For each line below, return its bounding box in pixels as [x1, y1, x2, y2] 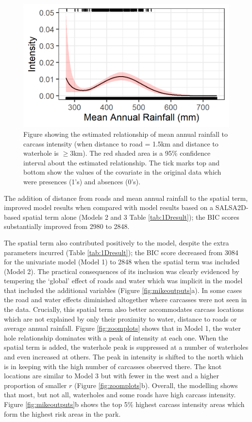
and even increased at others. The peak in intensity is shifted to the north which [4, 352, 244, 362]
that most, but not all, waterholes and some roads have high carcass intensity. [4, 390, 236, 400]
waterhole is [23, 148, 59, 158]
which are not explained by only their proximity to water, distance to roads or [4, 313, 237, 324]
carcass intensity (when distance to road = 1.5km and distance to [23, 138, 218, 148]
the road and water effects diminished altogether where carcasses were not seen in [4, 294, 247, 305]
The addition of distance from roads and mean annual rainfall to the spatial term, [4, 193, 248, 203]
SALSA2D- [215, 202, 249, 212]
